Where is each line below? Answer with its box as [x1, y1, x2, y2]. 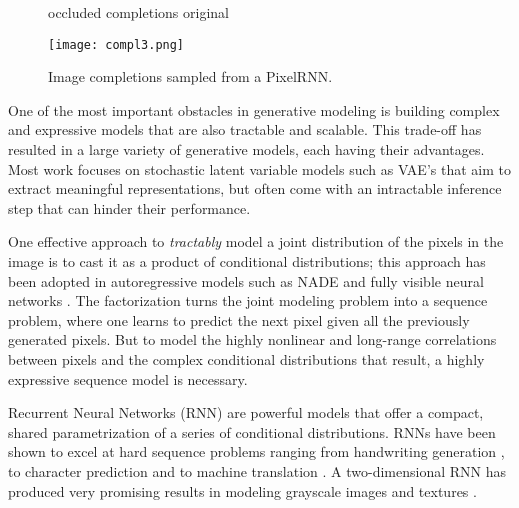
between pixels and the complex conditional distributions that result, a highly [8, 348, 485, 369]
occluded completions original [48, 2, 229, 22]
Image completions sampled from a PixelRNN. [48, 66, 333, 87]
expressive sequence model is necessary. [8, 368, 248, 389]
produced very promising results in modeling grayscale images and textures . [8, 480, 477, 501]
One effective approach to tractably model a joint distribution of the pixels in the [8, 231, 504, 252]
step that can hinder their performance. [8, 197, 251, 218]
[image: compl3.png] [48, 37, 185, 52]
